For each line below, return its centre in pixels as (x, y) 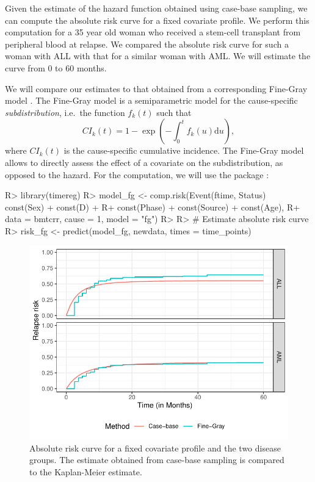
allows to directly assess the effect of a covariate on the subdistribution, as (144, 162)
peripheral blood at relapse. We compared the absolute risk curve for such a (147, 44)
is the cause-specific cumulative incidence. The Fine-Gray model (184, 150)
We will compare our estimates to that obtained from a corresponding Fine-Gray (156, 88)
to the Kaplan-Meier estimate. (86, 471)
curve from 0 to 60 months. (56, 67)
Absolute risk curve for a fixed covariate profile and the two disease (155, 448)
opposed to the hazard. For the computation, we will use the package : (137, 174)
